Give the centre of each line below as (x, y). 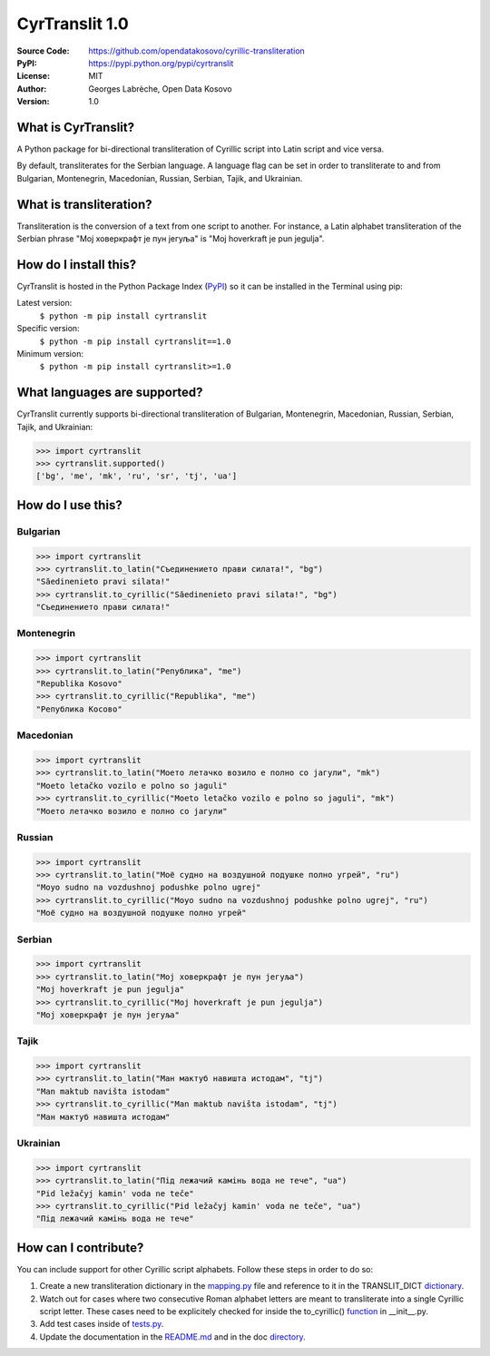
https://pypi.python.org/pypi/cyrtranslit (161, 63)
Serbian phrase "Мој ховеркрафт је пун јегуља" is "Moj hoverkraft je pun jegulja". (171, 239)
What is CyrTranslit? (76, 127)
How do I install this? (76, 265)
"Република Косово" (79, 709)
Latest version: (44, 303)
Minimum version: (50, 353)
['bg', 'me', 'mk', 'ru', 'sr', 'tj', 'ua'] (137, 476)
